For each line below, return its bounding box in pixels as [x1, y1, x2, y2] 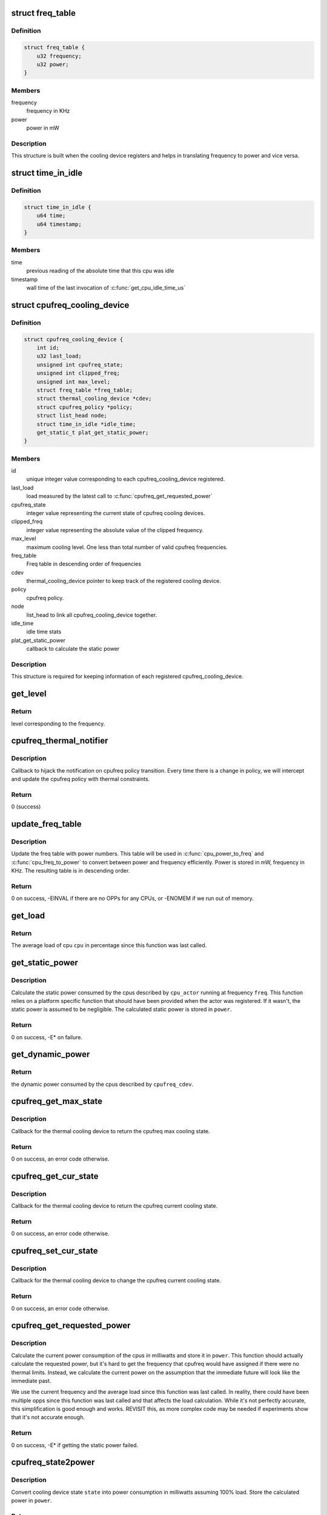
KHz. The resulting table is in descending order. [11, 867, 130, 874]
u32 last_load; [36, 353, 82, 360]
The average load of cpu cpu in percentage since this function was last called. [11, 942, 207, 949]
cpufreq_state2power [11, 1457, 95, 1468]
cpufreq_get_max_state [11, 1096, 103, 1107]
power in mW [26, 124, 60, 132]
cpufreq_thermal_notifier [11, 736, 108, 746]
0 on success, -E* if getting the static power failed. [11, 1441, 139, 1448]
